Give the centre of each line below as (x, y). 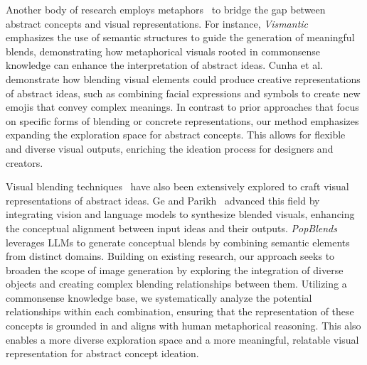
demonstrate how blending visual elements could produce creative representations (183, 78)
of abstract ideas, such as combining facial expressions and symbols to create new (183, 93)
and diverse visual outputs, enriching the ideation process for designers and (170, 148)
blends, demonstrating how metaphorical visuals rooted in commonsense (163, 51)
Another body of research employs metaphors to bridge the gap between (166, 9)
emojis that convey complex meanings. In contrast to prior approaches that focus (182, 107)
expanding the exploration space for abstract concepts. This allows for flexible (176, 135)
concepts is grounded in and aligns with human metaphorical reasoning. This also (183, 326)
